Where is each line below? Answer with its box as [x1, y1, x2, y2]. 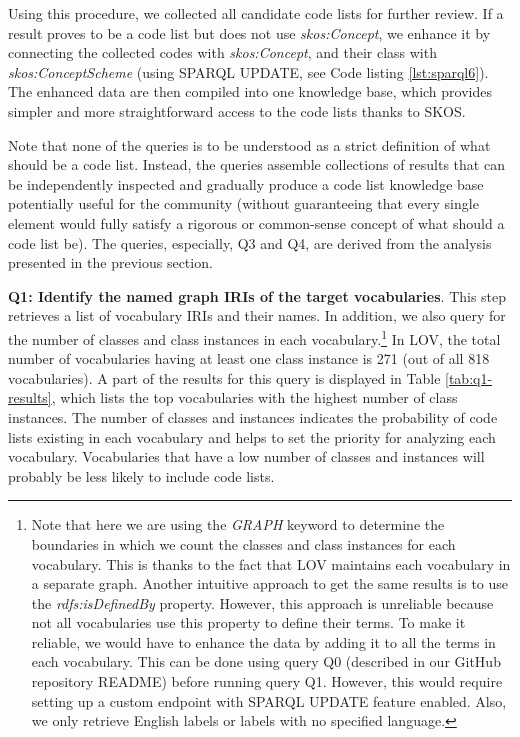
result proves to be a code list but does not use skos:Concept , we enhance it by [8, 22, 491, 43]
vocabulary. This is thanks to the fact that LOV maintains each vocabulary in [31, 553, 511, 574]
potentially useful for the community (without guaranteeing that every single [8, 193, 479, 214]
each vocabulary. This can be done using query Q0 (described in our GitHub [31, 651, 501, 672]
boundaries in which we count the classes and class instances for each [31, 533, 456, 554]
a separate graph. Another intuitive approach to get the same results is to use [31, 573, 509, 594]
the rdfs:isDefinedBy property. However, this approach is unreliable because [31, 592, 494, 613]
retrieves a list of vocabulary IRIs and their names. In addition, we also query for [8, 305, 506, 326]
